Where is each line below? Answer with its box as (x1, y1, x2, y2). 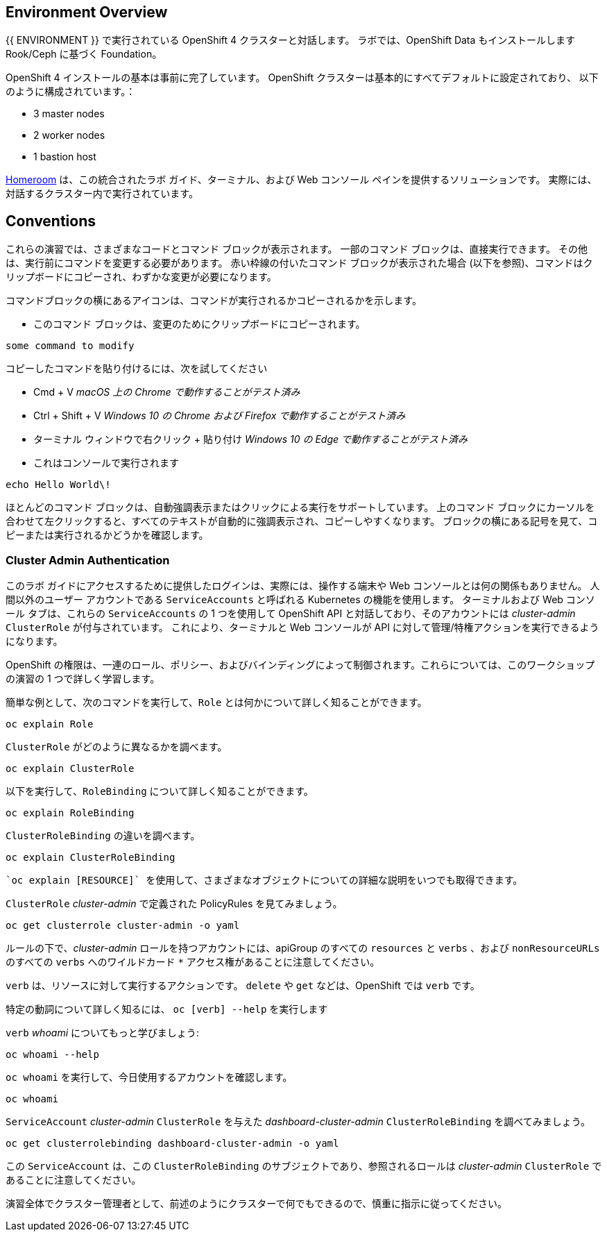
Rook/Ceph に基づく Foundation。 (6, 48, 162, 60)
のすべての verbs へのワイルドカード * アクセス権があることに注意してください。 (6, 956, 380, 968)
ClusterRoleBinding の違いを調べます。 (6, 830, 200, 842)
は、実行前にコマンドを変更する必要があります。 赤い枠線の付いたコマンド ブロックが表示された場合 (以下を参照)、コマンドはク (6, 257, 593, 269)
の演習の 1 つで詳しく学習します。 (6, 673, 160, 685)
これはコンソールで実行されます (33, 457, 179, 469)
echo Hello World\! (6, 479, 111, 491)
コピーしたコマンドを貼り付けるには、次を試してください (6, 362, 268, 375)
